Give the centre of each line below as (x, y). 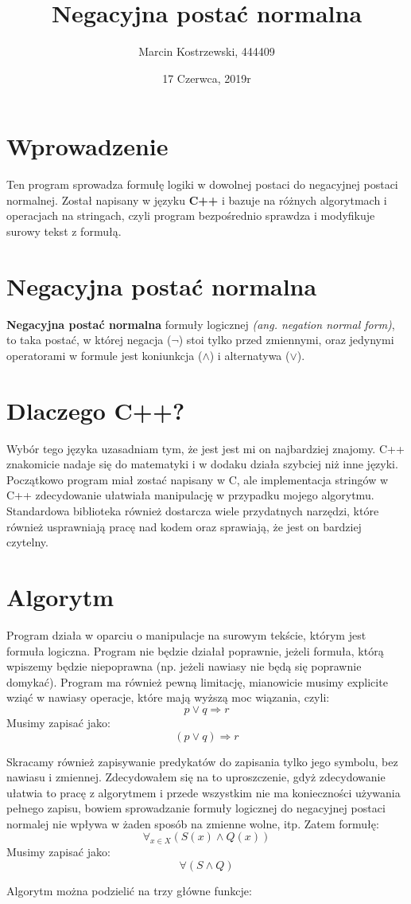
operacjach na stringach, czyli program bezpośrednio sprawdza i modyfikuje (191, 215)
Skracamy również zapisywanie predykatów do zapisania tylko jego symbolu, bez (202, 761)
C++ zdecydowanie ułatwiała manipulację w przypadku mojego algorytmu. (190, 495)
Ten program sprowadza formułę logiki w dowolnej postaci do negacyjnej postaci (202, 184)
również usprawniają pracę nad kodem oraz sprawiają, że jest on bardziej (184, 526)
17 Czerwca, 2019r (207, 78)
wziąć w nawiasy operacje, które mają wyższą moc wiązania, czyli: (168, 697)
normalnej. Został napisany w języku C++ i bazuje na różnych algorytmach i (197, 200)
